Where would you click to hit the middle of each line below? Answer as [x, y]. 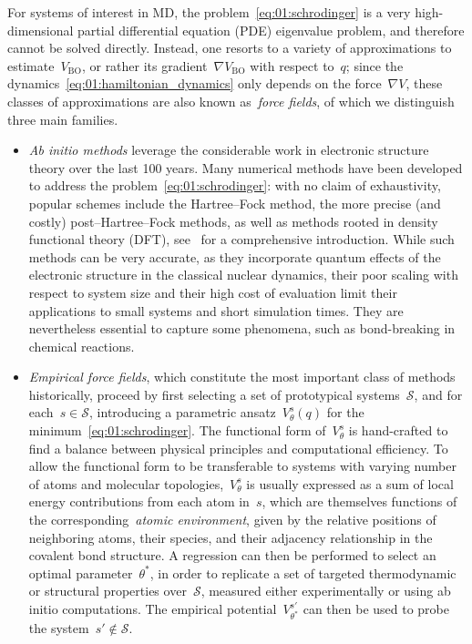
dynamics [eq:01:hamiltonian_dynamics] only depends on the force [195, 83]
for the [345, 412]
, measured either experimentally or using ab [326, 591]
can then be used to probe [376, 608]
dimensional [41, 30]
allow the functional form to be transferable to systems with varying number [242, 466]
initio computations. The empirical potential [153, 608]
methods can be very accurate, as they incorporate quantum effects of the [235, 256]
